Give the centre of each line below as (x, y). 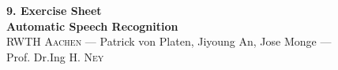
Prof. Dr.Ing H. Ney (55, 56)
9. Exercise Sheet (54, 10)
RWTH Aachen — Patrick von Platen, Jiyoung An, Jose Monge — (169, 41)
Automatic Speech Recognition (92, 26)
